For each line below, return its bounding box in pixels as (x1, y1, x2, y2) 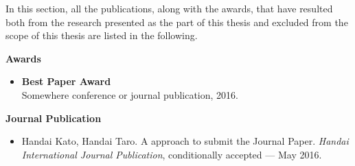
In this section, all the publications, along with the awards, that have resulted (5, 1, 333, 15)
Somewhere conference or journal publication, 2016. (21, 87, 238, 102)
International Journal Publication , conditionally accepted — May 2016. (21, 147, 322, 161)
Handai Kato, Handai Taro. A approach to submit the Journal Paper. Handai (21, 134, 349, 148)
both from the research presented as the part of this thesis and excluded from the (5, 14, 348, 29)
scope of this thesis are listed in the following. (5, 28, 198, 43)
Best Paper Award (21, 74, 111, 88)
